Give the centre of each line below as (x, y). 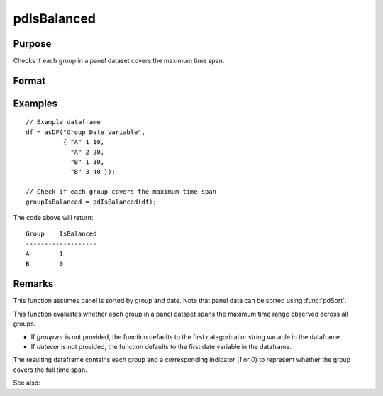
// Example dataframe (63, 122)
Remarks (33, 284)
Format (29, 81)
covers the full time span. (50, 370)
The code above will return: (53, 218)
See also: (27, 383)
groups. (24, 324)
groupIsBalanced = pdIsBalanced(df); (91, 202)
